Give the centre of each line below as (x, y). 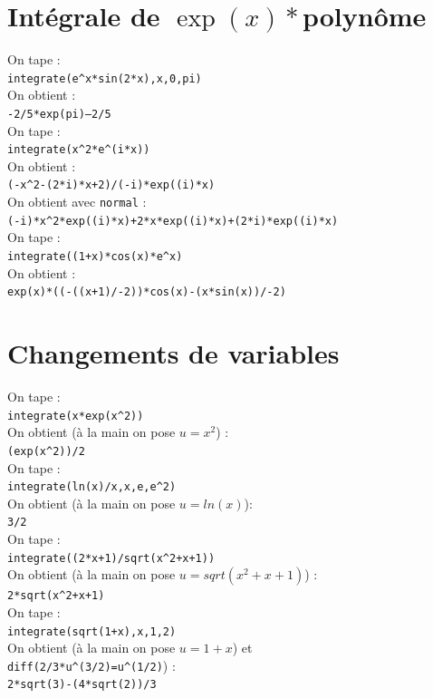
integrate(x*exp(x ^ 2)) (76, 416)
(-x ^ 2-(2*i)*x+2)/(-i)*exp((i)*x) (111, 185)
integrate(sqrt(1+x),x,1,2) (92, 631)
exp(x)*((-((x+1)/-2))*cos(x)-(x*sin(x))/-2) (147, 292)
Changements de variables (173, 353)
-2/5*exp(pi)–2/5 (59, 114)
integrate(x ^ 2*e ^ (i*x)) (79, 150)
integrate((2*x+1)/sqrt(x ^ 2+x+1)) (111, 558)
